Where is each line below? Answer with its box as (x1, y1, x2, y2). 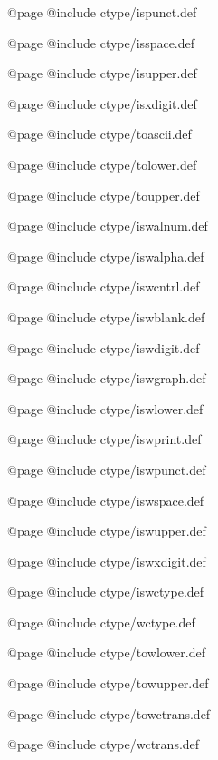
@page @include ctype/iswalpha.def (7, 246, 204, 265)
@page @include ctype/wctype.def (7, 612, 195, 631)
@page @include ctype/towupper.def (7, 674, 209, 693)
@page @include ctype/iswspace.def (7, 490, 204, 509)
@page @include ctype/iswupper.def (7, 521, 206, 540)
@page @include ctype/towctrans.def (7, 704, 211, 723)
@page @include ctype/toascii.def (7, 124, 192, 143)
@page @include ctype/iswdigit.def (7, 338, 200, 357)
